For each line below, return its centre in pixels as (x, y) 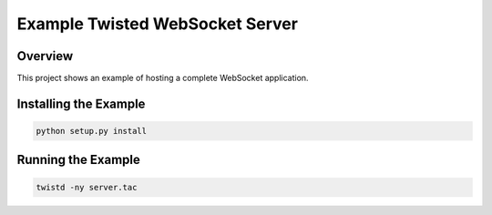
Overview (45, 56)
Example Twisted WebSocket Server (157, 24)
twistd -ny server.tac (87, 187)
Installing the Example (81, 103)
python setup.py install (92, 131)
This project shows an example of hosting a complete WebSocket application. (163, 78)
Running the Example (79, 160)
